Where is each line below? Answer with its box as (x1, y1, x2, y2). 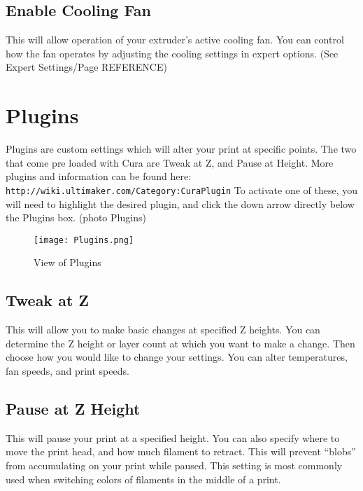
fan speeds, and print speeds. (6, 363, 129, 378)
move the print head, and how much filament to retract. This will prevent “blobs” (6, 444, 356, 459)
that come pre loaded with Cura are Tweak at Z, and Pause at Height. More (6, 155, 334, 170)
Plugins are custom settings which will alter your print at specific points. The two (6, 141, 357, 156)
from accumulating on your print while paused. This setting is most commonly (6, 457, 343, 472)
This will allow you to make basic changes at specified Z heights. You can (6, 322, 320, 337)
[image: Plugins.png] (34, 235, 134, 245)
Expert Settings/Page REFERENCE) (6, 60, 167, 74)
